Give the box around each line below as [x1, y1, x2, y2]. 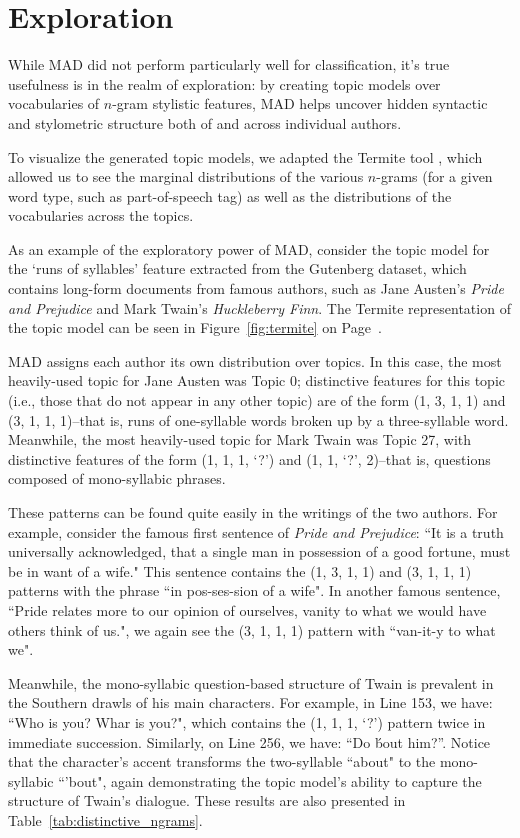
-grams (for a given [376, 166, 493, 187]
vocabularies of [8, 93, 100, 114]
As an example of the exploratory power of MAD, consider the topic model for [8, 238, 490, 259]
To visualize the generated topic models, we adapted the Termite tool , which [8, 146, 483, 167]
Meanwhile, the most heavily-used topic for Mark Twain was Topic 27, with [8, 429, 472, 450]
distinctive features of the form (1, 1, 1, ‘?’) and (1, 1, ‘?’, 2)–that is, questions [8, 448, 491, 469]
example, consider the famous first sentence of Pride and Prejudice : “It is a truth [8, 521, 504, 542]
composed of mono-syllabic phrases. [8, 468, 226, 489]
